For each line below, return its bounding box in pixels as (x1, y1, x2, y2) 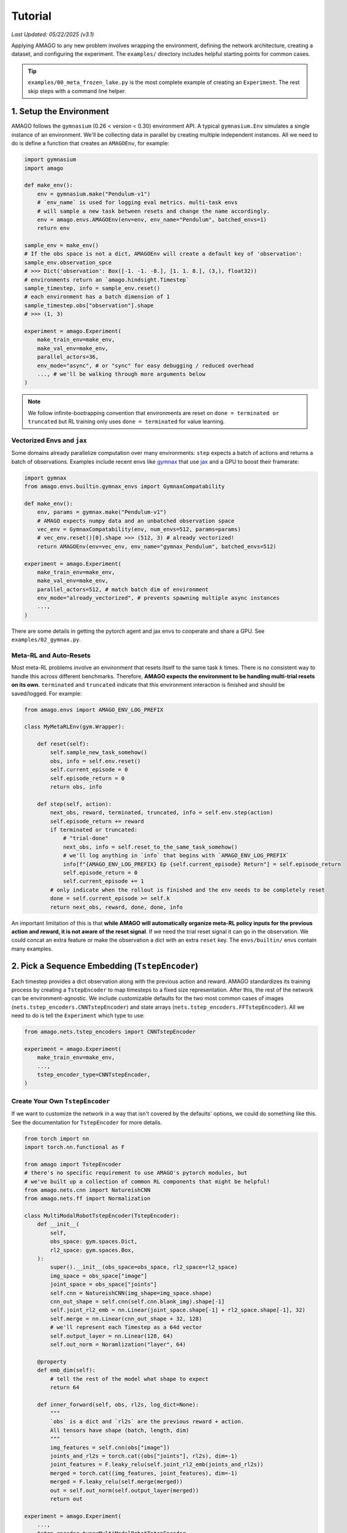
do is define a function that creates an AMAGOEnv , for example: (11, 140, 170, 147)
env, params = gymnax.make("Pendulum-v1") (37, 509, 167, 516)
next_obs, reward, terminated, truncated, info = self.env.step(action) (50, 809, 273, 816)
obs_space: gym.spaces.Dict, (50, 1238, 138, 1245)
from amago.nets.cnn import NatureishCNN (24, 1187, 151, 1193)
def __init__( (37, 1221, 80, 1228)
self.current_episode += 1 (63, 877, 144, 885)
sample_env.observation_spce (24, 259, 112, 266)
